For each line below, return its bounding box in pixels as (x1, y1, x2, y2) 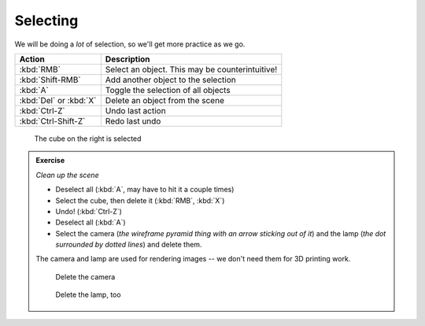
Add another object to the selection (105, 74, 236, 85)
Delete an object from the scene (105, 94, 224, 106)
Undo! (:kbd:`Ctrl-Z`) (55, 206, 122, 216)
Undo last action (105, 105, 166, 116)
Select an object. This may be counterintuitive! (105, 64, 278, 75)
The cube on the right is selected (34, 134, 142, 143)
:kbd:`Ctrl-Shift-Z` (19, 115, 86, 126)
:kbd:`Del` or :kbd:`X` (19, 94, 97, 106)
